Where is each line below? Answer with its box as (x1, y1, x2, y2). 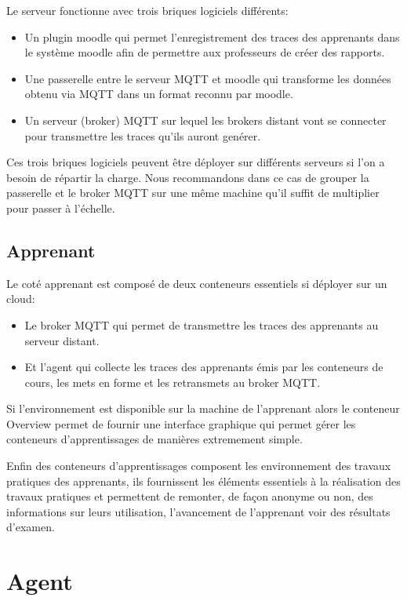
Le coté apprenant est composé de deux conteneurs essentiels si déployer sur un (6, 275, 387, 291)
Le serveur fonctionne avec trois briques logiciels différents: (6, 2, 289, 18)
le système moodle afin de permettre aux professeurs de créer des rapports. (24, 44, 385, 60)
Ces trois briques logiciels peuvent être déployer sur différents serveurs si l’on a (6, 154, 385, 170)
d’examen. (6, 519, 55, 535)
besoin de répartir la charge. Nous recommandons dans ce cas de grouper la (6, 169, 369, 185)
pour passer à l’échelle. (6, 199, 115, 216)
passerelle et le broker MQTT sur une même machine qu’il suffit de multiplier (6, 184, 380, 201)
